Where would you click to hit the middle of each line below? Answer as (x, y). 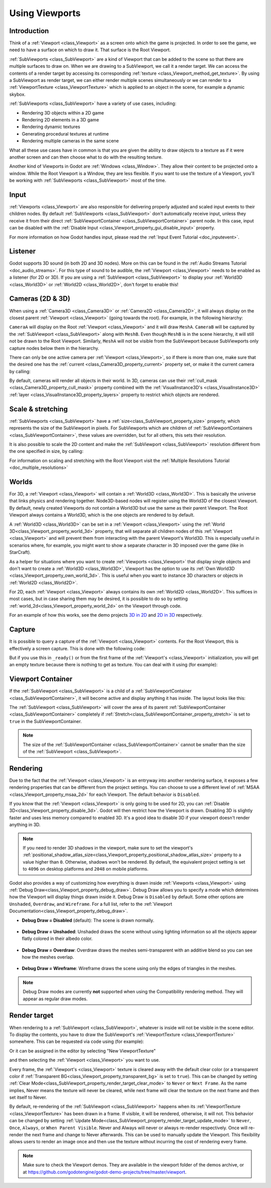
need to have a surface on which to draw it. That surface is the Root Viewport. (90, 50)
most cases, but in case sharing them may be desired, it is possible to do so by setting (99, 599)
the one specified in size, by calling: (46, 451)
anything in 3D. (25, 825)
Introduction (29, 31)
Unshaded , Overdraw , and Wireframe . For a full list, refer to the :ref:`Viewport (91, 904)
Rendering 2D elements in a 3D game (60, 120)
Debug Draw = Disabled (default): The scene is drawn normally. (88, 920)
